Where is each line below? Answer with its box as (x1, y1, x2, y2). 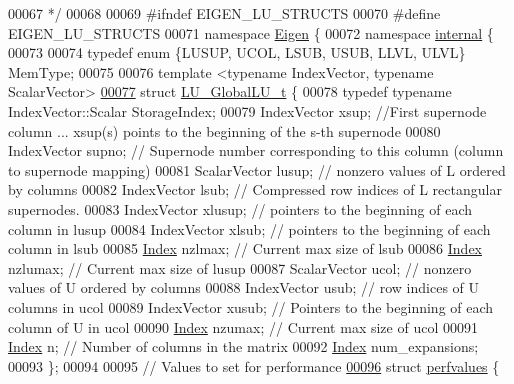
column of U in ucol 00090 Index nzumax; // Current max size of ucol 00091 (8, 316, 478, 337)
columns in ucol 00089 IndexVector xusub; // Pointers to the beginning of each (8, 296, 494, 317)
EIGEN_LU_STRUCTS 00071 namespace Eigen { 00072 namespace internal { (8, 22, 494, 43)
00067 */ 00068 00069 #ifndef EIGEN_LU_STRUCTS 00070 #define (8, 3, 441, 23)
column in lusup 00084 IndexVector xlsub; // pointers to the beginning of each (8, 218, 491, 239)
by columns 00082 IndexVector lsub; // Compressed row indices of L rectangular (8, 179, 502, 200)
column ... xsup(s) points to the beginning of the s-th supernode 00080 (8, 120, 441, 141)
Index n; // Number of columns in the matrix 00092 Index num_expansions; (8, 336, 479, 357)
